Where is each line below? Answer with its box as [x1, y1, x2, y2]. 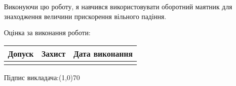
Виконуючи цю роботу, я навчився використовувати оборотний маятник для [4, 1, 233, 11]
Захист [41, 47, 66, 59]
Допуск [8, 47, 34, 59]
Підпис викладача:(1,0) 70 [4, 72, 80, 82]
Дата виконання [73, 47, 133, 59]
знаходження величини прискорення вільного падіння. [4, 11, 166, 21]
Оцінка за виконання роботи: [4, 27, 91, 38]
